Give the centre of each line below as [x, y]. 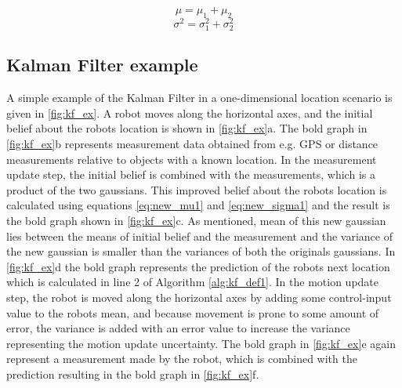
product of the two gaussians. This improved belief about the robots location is [197, 189]
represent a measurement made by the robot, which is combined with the [182, 359]
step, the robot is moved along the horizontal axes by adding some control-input [199, 297]
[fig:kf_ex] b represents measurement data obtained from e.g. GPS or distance [192, 144]
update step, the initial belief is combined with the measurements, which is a [191, 174]
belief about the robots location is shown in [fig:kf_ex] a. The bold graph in [187, 128]
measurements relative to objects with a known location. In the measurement [192, 159]
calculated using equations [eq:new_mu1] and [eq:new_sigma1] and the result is [198, 205]
